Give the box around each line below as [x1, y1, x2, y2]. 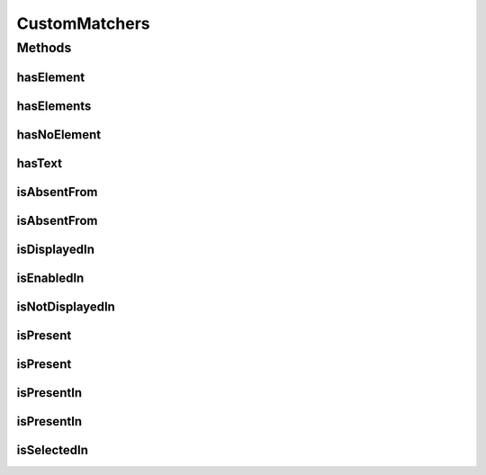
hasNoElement [16, 127, 102, 142]
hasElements [16, 98, 92, 113]
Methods [16, 40, 72, 56]
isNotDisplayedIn [16, 299, 116, 314]
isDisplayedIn [16, 241, 94, 256]
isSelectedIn [16, 442, 89, 458]
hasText [16, 156, 63, 171]
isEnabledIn [16, 270, 85, 285]
